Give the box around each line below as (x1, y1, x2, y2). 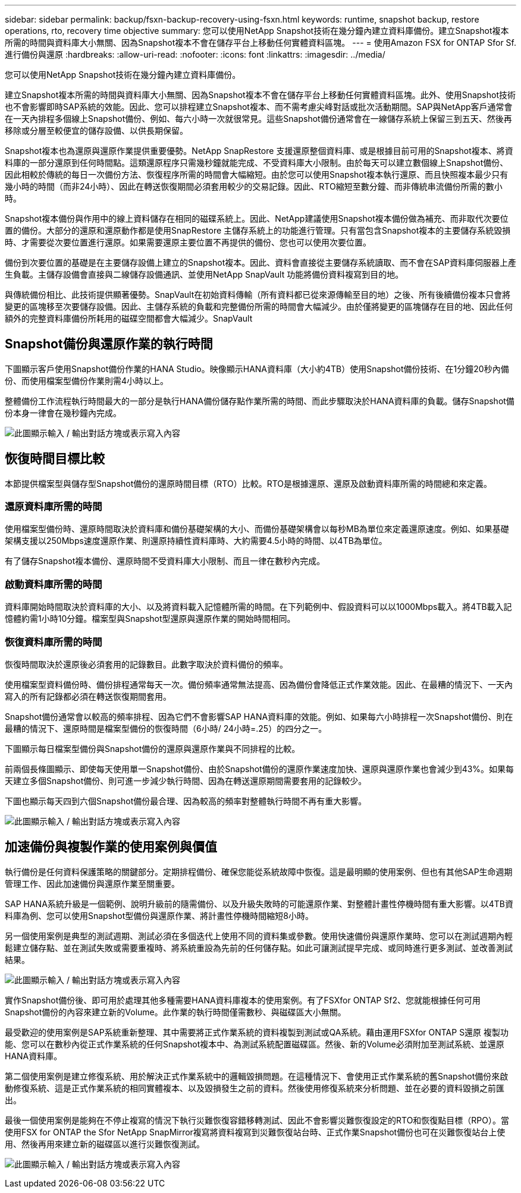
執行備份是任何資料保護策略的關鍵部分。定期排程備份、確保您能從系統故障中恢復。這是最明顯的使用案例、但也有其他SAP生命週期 (5, 866, 513, 877)
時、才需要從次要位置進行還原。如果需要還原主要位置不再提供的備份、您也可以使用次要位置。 (5, 237, 371, 247)
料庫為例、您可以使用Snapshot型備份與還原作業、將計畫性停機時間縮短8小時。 (5, 910, 313, 921)
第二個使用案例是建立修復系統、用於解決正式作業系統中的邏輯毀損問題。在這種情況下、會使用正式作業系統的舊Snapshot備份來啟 (5, 1071, 509, 1081)
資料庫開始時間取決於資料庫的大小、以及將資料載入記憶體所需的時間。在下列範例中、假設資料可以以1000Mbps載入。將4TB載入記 (5, 602, 512, 612)
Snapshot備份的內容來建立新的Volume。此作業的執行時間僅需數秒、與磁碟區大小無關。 (5, 1006, 346, 1017)
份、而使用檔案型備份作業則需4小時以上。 (5, 375, 169, 386)
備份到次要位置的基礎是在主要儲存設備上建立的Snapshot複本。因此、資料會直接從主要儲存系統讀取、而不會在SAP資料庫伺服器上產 (5, 257, 516, 267)
